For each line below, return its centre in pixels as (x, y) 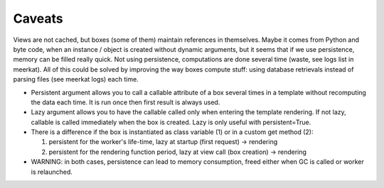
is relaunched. (52, 172)
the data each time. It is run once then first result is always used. (126, 102)
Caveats (38, 18)
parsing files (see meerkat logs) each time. (76, 79)
